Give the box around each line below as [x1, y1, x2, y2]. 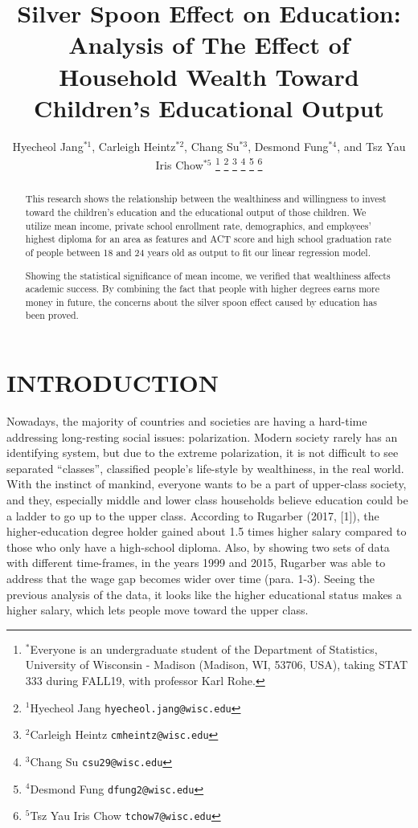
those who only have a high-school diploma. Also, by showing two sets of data [6, 538, 390, 555]
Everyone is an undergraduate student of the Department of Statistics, [30, 640, 378, 657]
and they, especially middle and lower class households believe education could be [6, 491, 408, 508]
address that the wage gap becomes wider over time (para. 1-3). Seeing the [6, 570, 375, 586]
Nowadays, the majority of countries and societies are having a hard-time [6, 413, 367, 430]
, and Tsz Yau [337, 137, 406, 154]
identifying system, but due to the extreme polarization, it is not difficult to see [6, 444, 399, 461]
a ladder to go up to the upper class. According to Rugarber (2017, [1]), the [6, 507, 379, 524]
